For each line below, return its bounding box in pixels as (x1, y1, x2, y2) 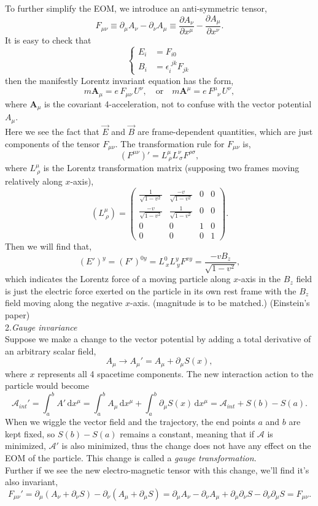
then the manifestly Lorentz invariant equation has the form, (5, 74, 234, 86)
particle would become (5, 379, 89, 392)
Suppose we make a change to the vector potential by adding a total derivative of (5, 332, 311, 345)
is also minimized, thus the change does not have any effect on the (61, 439, 311, 452)
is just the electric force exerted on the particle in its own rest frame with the (5, 284, 297, 297)
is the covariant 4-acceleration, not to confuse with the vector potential (44, 97, 312, 110)
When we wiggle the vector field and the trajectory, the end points (5, 415, 255, 428)
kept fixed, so (5, 427, 55, 440)
